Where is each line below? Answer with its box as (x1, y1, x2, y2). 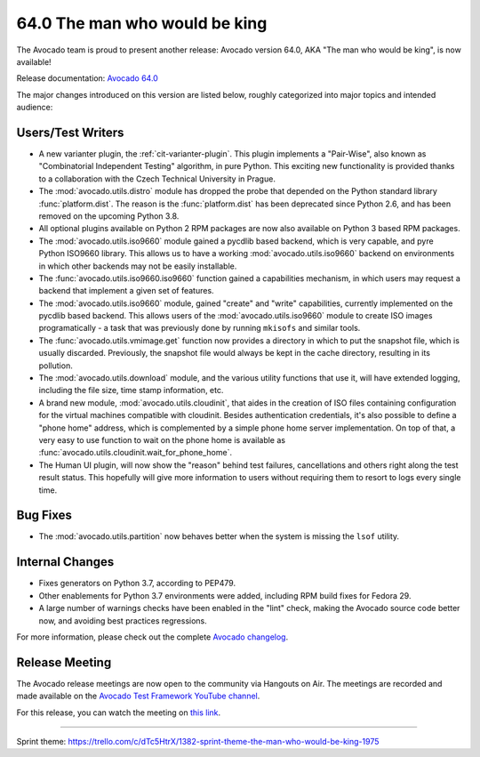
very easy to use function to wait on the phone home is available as (38, 435, 286, 445)
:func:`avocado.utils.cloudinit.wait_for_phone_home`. (38, 447, 233, 458)
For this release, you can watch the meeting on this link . (16, 707, 221, 718)
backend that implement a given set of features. (38, 286, 214, 296)
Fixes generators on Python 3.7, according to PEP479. (38, 578, 236, 589)
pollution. (38, 360, 73, 371)
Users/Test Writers (16, 125, 124, 140)
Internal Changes (16, 554, 115, 569)
